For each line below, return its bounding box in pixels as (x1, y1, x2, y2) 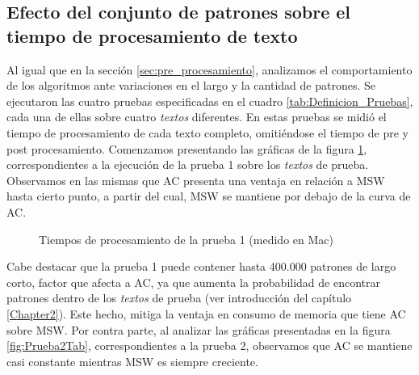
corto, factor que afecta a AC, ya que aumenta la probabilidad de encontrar (6, 273, 380, 290)
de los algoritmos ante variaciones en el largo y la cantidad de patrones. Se (6, 77, 375, 94)
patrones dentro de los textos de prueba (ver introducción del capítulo (6, 289, 352, 306)
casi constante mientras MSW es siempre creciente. (6, 352, 258, 369)
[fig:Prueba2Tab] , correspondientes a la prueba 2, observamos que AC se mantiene (6, 337, 413, 354)
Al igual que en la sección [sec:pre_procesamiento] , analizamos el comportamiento (6, 61, 413, 78)
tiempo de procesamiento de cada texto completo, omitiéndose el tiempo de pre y (6, 124, 409, 141)
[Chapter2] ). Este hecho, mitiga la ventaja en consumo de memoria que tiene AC (6, 305, 406, 322)
